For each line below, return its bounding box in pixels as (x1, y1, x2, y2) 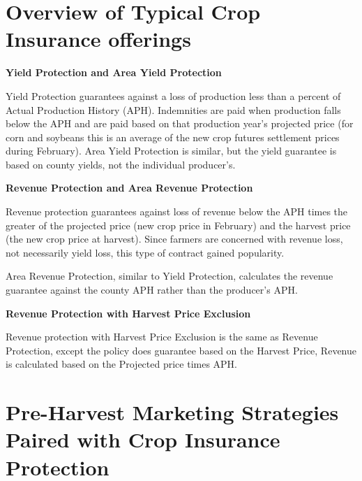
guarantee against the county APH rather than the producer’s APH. (6, 282, 298, 297)
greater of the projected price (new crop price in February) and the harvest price (6, 217, 351, 232)
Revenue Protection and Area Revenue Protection (6, 180, 253, 195)
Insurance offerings (6, 24, 191, 53)
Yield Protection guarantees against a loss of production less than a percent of (6, 88, 341, 103)
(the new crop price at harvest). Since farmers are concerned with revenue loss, (6, 231, 343, 246)
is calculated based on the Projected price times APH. (6, 357, 238, 371)
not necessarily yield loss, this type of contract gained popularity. (6, 245, 285, 259)
